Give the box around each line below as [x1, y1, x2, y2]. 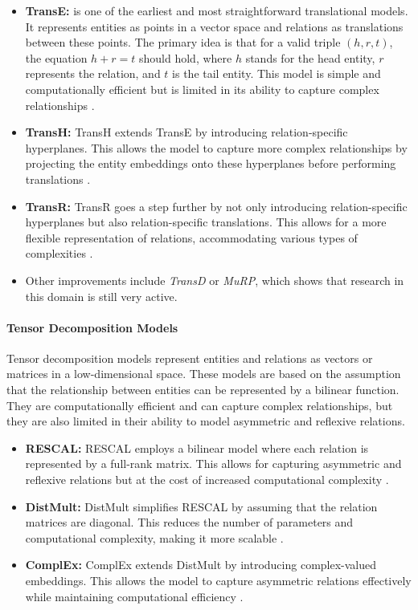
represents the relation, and [25, 65, 161, 82]
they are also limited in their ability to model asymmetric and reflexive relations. [6, 413, 405, 429]
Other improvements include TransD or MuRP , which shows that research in [25, 271, 404, 288]
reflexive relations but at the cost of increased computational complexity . [25, 471, 389, 488]
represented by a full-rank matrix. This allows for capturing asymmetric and [25, 455, 402, 472]
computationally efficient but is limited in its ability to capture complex [25, 80, 379, 97]
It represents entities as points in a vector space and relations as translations [25, 18, 404, 35]
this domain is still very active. [25, 287, 178, 304]
